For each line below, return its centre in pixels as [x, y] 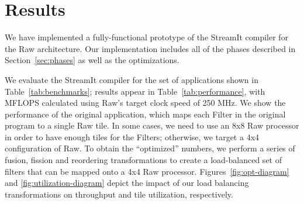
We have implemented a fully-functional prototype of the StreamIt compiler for [147, 37]
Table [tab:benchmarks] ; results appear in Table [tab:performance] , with [135, 91]
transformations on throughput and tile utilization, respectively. [119, 194]
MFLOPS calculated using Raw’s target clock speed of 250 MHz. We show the [145, 103]
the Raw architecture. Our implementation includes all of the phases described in [150, 48]
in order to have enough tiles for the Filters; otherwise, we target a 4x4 [132, 136]
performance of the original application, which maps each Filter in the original [145, 114]
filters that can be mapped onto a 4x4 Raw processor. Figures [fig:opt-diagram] [147, 171]
